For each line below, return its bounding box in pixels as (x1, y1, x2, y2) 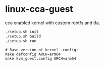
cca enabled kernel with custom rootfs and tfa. (5, 20, 100, 26)
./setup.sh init (5, 29, 39, 34)
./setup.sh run (5, 38, 37, 43)
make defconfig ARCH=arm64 (5, 52, 61, 57)
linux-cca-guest (5, 3, 73, 15)
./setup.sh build (5, 33, 41, 39)
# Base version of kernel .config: (5, 47, 79, 52)
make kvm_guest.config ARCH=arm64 (5, 56, 77, 61)
